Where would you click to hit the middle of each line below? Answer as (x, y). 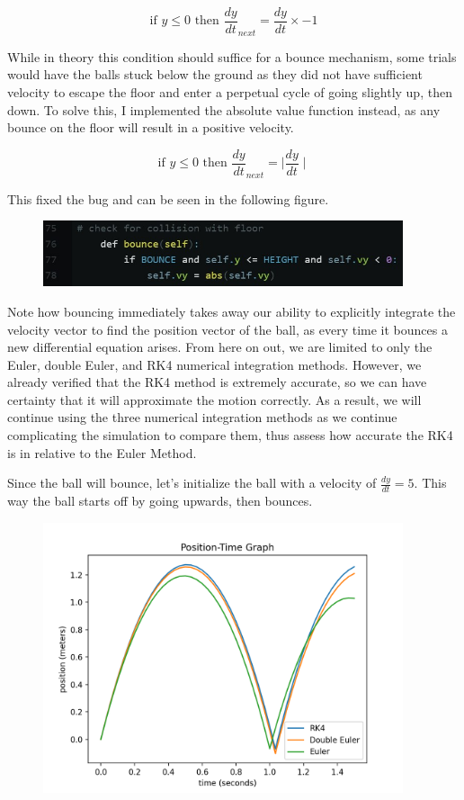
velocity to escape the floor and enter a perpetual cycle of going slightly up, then (230, 92)
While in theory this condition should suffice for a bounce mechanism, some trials (232, 56)
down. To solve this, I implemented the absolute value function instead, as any (224, 109)
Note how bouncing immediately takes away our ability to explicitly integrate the (232, 311)
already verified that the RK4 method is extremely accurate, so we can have (217, 382)
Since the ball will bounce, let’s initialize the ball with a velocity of (192, 483)
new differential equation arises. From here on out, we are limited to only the (220, 347)
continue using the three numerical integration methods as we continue (202, 417)
